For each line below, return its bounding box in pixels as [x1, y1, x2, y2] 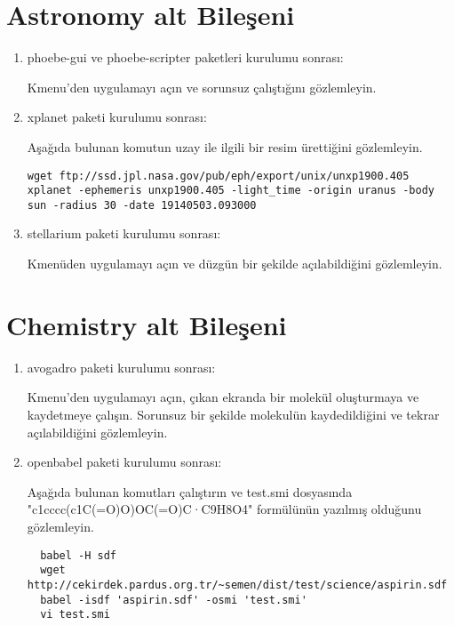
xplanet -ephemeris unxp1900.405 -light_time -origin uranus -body [27, 184, 434, 197]
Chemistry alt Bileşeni [6, 306, 287, 342]
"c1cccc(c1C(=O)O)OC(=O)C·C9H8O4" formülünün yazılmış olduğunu [27, 500, 422, 518]
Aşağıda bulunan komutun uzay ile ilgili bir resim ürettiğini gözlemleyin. [27, 137, 423, 156]
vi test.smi [40, 608, 110, 621]
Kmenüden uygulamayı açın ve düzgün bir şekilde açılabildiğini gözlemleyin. [27, 254, 442, 273]
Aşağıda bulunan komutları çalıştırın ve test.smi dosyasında [27, 482, 353, 501]
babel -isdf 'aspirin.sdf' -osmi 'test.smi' [40, 593, 307, 606]
